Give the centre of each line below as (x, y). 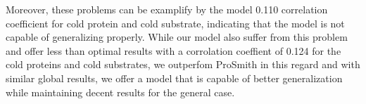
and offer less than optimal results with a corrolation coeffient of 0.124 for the (173, 50)
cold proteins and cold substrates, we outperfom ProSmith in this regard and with (183, 64)
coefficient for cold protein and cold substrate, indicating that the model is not (175, 23)
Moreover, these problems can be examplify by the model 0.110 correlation (167, 9)
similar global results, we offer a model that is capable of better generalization (174, 78)
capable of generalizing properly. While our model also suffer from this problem (177, 37)
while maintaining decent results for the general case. (120, 92)
